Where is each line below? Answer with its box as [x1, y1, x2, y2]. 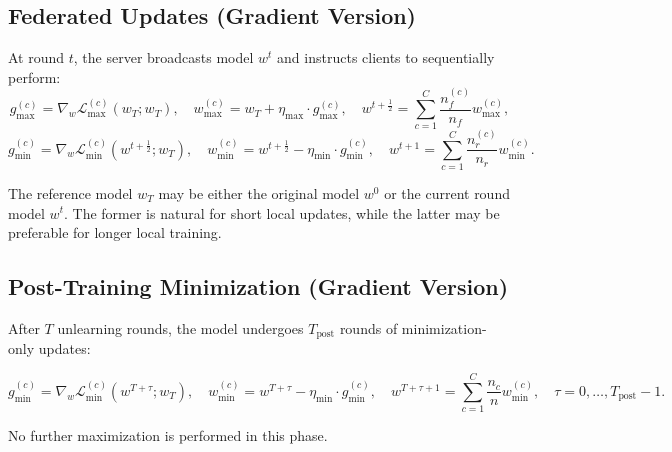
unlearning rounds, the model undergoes [57, 317, 304, 338]
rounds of [339, 317, 398, 338]
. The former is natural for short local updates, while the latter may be [63, 202, 500, 223]
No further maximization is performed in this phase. [8, 425, 328, 446]
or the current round [384, 182, 510, 203]
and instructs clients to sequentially [277, 47, 495, 68]
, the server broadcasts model [73, 47, 254, 68]
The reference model [8, 182, 133, 203]
